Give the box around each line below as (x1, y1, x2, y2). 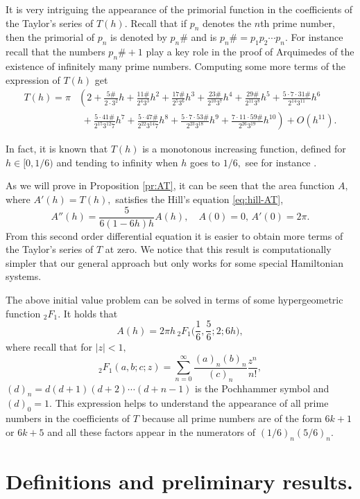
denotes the (203, 15, 252, 30)
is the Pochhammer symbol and (195, 380, 329, 395)
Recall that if (130, 15, 187, 30)
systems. (6, 269, 42, 283)
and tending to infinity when (56, 155, 178, 169)
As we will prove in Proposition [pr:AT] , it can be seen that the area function (6, 178, 335, 193)
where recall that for (6, 340, 92, 354)
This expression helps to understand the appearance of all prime (55, 396, 329, 410)
